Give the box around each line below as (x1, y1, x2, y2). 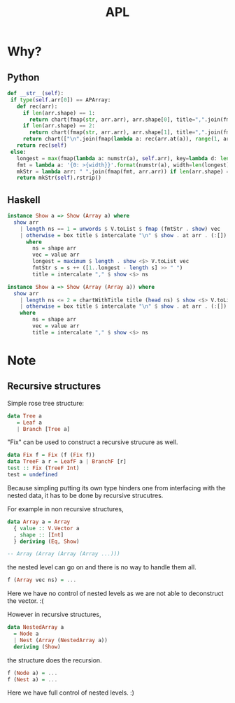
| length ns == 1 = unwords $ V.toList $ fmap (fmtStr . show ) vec (20, 225, 221, 232)
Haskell (7, 194, 41, 206)
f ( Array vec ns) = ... (7, 576, 77, 584)
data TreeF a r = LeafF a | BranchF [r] (7, 458, 127, 465)
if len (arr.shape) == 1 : (22, 109, 96, 116)
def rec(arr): (16, 103, 58, 110)
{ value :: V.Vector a (13, 525, 80, 532)
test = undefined (7, 471, 58, 478)
